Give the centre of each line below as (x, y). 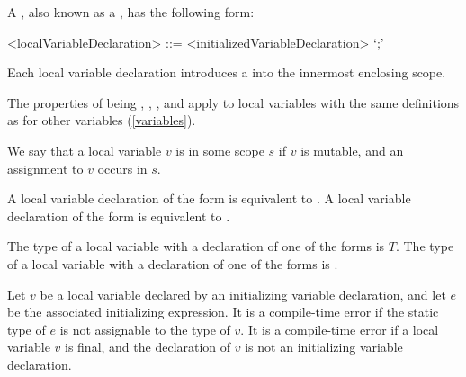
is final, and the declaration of (148, 347)
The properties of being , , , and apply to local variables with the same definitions (233, 102)
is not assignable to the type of (145, 329)
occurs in (122, 168)
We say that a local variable (85, 150)
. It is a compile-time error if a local (340, 329)
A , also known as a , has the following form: (131, 12)
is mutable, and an (352, 150)
